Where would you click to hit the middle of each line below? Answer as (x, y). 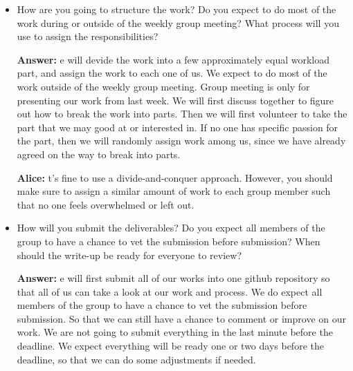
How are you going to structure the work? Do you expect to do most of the (176, 9)
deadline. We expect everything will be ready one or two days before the (170, 346)
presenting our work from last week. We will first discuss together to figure (175, 100)
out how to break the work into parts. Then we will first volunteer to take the (182, 114)
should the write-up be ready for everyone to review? (129, 255)
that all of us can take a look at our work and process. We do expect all (170, 291)
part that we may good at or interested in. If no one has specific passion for (178, 127)
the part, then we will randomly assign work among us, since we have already (181, 141)
